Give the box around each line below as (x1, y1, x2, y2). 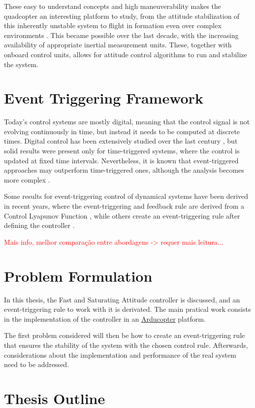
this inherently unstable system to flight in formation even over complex (4, 20, 222, 31)
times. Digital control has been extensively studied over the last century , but (4, 136, 238, 146)
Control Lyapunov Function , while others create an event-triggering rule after (4, 210, 240, 221)
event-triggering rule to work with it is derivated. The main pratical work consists (4, 304, 251, 314)
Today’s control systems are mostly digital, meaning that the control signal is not (4, 116, 250, 127)
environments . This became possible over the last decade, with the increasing (4, 30, 239, 40)
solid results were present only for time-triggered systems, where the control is (4, 146, 240, 156)
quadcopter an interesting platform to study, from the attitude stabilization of (4, 10, 240, 21)
